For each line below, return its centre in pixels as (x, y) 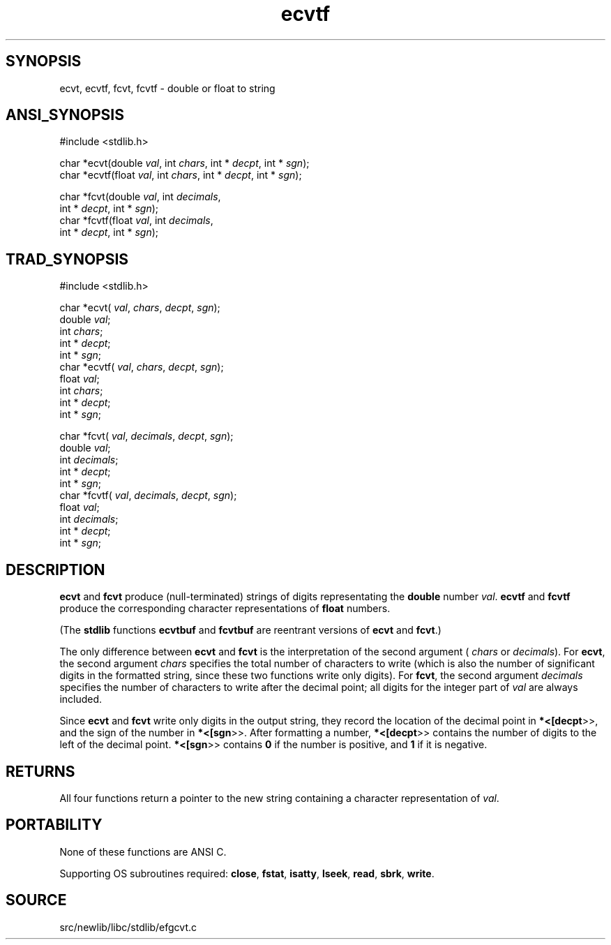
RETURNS (40, 771)
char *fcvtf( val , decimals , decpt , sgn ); (148, 496)
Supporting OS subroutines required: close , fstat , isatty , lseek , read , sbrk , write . (247, 873)
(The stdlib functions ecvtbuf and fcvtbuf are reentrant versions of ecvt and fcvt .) (250, 630)
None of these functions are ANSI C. (143, 851)
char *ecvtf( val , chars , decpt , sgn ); (142, 367)
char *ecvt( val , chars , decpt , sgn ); (140, 308)
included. (81, 699)
